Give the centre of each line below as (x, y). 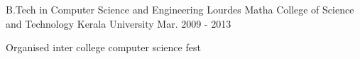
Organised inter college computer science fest (103, 47)
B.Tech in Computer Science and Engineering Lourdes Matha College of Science (180, 9)
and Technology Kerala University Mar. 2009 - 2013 (119, 23)
